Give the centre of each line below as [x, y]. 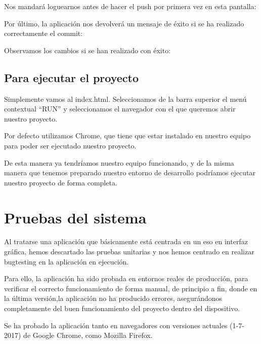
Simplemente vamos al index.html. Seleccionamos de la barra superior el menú [125, 99]
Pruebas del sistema [75, 217]
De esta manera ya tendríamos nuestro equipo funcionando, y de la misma [119, 162]
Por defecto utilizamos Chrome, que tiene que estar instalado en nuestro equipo [127, 136]
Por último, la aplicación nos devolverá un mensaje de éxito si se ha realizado [124, 23]
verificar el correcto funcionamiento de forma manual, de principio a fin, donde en [131, 288]
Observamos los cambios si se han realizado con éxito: [88, 50]
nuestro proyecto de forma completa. [61, 182]
